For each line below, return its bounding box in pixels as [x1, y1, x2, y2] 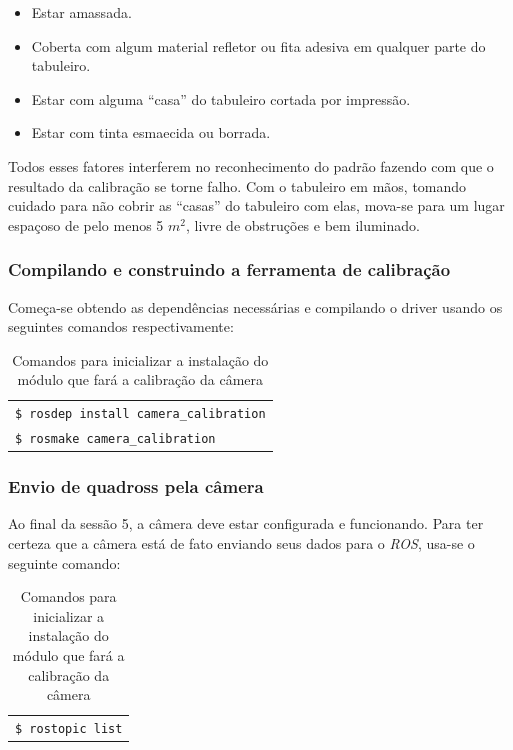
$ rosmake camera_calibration [15, 432, 216, 447]
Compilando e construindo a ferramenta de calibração [8, 257, 451, 282]
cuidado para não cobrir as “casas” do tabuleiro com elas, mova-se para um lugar [8, 195, 505, 216]
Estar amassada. [31, 2, 132, 22]
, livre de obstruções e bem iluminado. [186, 214, 420, 235]
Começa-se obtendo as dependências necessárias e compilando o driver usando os [8, 296, 503, 317]
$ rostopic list [15, 722, 123, 737]
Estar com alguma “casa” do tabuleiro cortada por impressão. [31, 88, 411, 109]
